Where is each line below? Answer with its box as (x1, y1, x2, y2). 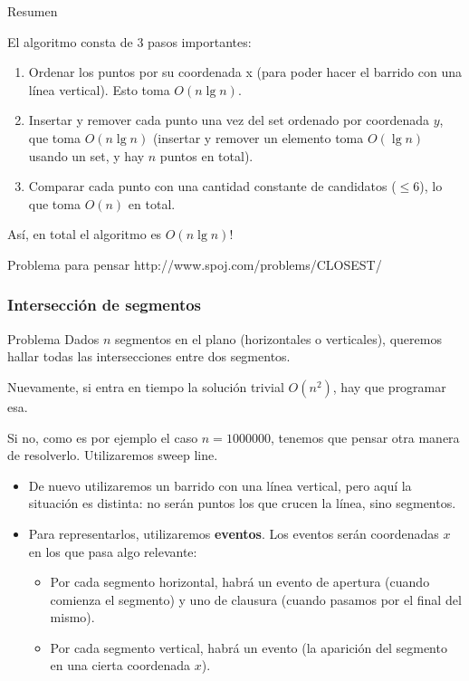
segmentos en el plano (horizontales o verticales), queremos (114, 329, 442, 348)
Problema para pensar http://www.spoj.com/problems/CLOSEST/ (7, 254, 382, 273)
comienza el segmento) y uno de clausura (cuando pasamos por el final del (50, 590, 462, 609)
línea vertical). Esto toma (28, 80, 170, 99)
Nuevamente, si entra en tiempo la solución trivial (7, 377, 284, 396)
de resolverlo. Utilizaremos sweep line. (7, 446, 218, 465)
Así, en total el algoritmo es (7, 225, 162, 244)
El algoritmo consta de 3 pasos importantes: (7, 32, 252, 51)
